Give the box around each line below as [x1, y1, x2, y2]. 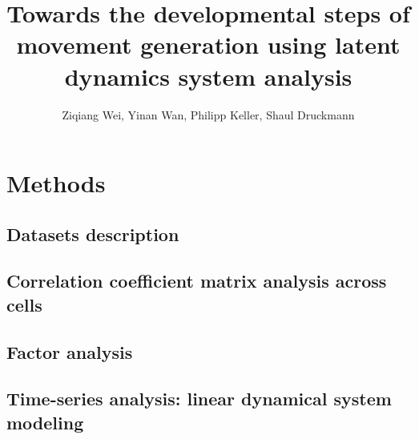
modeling [6, 409, 84, 434]
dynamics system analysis [64, 59, 353, 92]
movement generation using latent [16, 28, 401, 61]
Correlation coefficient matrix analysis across [6, 268, 387, 293]
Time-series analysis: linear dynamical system [6, 386, 392, 411]
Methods [6, 167, 106, 199]
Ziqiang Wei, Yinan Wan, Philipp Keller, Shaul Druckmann [62, 106, 355, 123]
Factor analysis [6, 339, 133, 364]
